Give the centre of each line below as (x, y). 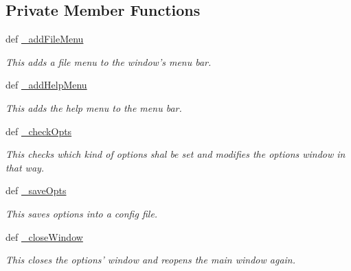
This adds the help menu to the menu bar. (94, 107)
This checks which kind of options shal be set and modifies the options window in (175, 154)
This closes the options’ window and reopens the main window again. (151, 260)
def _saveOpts (36, 190)
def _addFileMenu (45, 39)
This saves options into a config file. (82, 213)
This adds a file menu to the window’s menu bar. (109, 61)
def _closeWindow (44, 236)
